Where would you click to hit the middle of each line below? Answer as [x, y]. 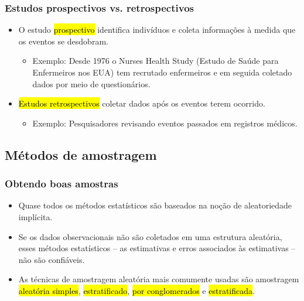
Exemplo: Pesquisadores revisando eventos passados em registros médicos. [165, 123]
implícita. [35, 216]
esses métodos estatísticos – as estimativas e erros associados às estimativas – [157, 248]
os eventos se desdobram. [63, 41]
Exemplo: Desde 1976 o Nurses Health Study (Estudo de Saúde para [156, 61]
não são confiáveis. [52, 259]
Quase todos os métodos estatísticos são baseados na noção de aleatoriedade [155, 205]
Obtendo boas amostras [62, 184]
